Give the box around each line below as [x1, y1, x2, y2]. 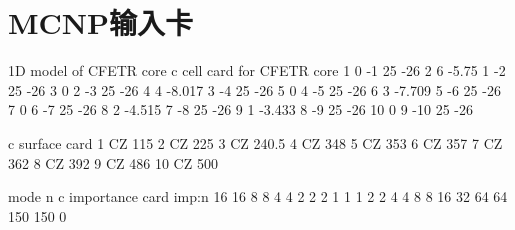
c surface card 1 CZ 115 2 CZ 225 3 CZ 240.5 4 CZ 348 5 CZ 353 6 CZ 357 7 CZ [8, 132, 503, 153]
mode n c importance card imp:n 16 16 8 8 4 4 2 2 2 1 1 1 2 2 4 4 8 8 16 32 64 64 [8, 186, 508, 207]
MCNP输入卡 [8, 2, 194, 43]
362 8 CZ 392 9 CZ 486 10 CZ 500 [8, 152, 218, 173]
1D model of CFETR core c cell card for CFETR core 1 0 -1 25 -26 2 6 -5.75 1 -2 [8, 60, 506, 81]
